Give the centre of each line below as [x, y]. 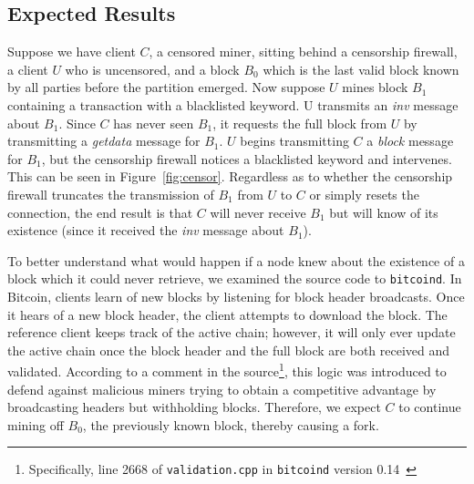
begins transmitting [294, 141]
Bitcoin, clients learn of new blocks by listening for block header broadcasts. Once [236, 296]
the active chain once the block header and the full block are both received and [229, 350]
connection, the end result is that [100, 212]
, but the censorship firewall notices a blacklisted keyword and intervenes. [247, 158]
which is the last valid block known [361, 69]
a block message [410, 141]
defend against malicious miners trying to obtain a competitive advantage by [222, 389]
